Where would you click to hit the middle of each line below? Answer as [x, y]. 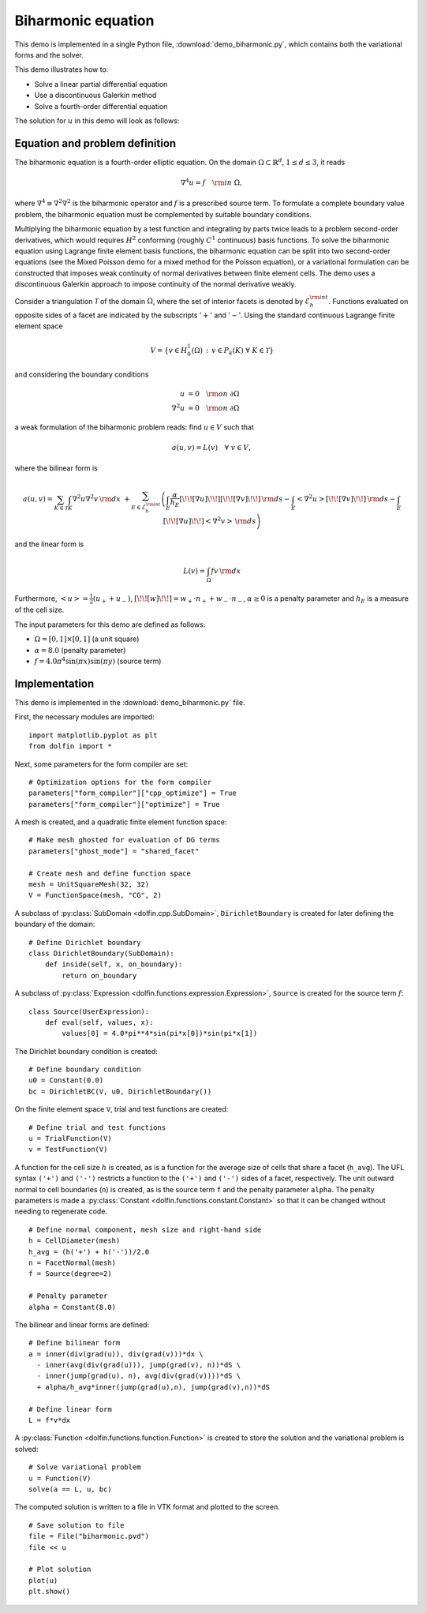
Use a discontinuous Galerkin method [95, 96]
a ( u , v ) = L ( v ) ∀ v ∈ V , [211, 447]
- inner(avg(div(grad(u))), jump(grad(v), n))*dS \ [138, 1365]
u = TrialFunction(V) [70, 1138]
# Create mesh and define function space [110, 873]
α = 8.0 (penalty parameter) [80, 650]
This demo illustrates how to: [62, 69]
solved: [26, 1449]
